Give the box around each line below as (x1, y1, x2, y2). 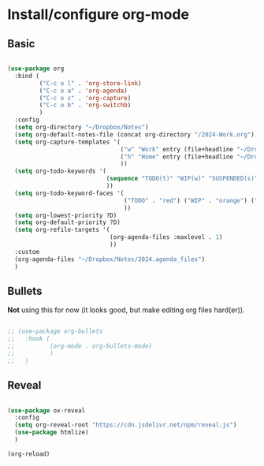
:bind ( (14, 72, 40, 80)
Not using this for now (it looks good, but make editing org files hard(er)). (7, 305, 245, 315)
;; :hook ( (7, 335, 50, 343)
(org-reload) (7, 449, 50, 458)
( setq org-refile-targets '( (14, 226, 110, 234)
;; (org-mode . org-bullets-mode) (7, 342, 153, 350)
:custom (14, 248, 40, 255)
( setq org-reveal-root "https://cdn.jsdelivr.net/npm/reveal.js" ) (14, 421, 237, 429)
